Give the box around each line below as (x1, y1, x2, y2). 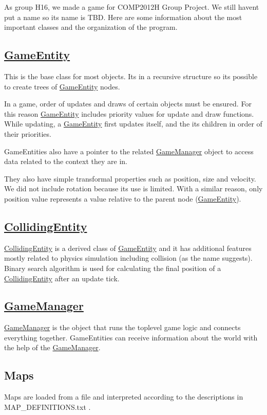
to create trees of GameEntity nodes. (4, 81, 120, 92)
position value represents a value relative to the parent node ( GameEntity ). (4, 193, 241, 204)
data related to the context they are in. (4, 156, 128, 167)
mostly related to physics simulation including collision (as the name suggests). (4, 252, 253, 263)
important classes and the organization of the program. (4, 22, 178, 32)
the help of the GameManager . (4, 342, 101, 353)
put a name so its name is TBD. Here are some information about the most (4, 11, 242, 22)
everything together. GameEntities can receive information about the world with (4, 332, 258, 342)
